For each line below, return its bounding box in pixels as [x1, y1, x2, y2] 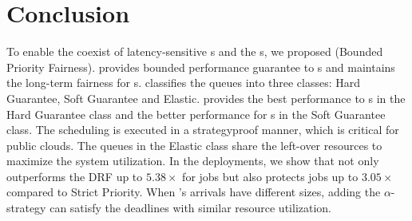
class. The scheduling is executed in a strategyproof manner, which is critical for [6, 121, 399, 138]
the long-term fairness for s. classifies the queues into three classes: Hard [6, 74, 361, 91]
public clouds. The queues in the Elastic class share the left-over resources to [6, 136, 382, 153]
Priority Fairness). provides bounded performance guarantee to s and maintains [6, 58, 395, 75]
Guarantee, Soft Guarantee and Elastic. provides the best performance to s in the [6, 89, 406, 106]
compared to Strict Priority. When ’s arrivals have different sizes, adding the [6, 184, 381, 200]
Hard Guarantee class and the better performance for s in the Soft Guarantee [6, 105, 386, 122]
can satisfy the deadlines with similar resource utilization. [50, 199, 332, 216]
